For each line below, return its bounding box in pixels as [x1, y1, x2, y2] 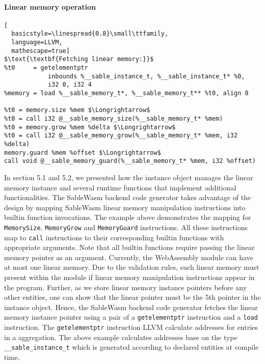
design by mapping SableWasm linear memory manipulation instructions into [4, 202, 246, 212]
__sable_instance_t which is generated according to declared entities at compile [4, 342, 259, 352]
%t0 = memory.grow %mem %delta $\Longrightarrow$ [4, 123, 176, 131]
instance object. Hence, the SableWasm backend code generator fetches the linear [4, 301, 258, 312]
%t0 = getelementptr [4, 64, 88, 72]
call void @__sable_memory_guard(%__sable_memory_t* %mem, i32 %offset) [4, 157, 256, 165]
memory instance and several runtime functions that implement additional [4, 182, 236, 192]
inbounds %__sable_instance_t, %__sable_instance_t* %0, [47, 72, 245, 80]
